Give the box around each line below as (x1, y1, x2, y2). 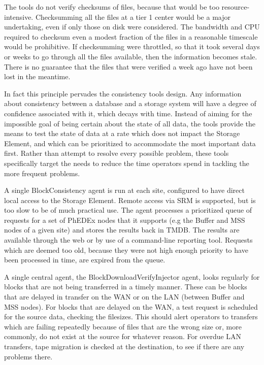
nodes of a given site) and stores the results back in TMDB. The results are (4, 224, 240, 235)
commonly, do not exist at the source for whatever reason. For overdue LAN (4, 331, 242, 342)
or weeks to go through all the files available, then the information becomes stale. (4, 51, 257, 61)
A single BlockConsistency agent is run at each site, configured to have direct (4, 185, 245, 195)
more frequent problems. (4, 168, 80, 178)
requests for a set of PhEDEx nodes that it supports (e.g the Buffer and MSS (4, 214, 245, 225)
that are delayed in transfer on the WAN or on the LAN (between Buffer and (4, 291, 245, 302)
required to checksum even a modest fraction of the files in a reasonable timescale (4, 31, 258, 42)
